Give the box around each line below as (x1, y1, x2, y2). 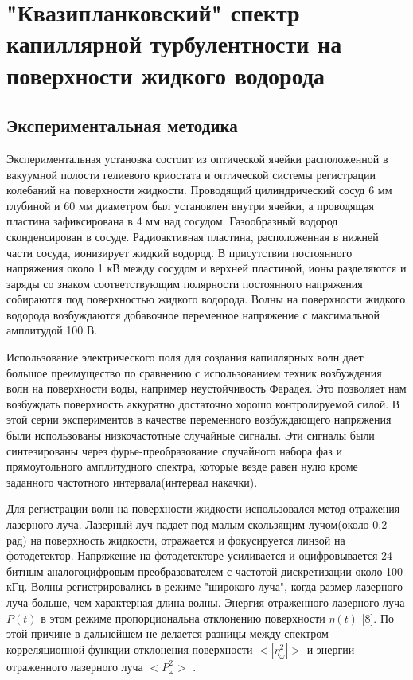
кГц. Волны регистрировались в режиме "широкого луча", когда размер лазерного (6, 578, 403, 595)
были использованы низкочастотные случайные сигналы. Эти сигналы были (6, 427, 375, 444)
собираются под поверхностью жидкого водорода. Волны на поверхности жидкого (6, 291, 406, 307)
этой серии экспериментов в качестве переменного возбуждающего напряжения (6, 411, 392, 428)
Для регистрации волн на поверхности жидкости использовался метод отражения (6, 500, 400, 517)
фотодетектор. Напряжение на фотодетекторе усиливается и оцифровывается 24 (6, 547, 393, 564)
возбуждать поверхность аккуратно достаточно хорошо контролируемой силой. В (6, 395, 400, 412)
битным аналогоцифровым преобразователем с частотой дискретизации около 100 (6, 562, 403, 579)
